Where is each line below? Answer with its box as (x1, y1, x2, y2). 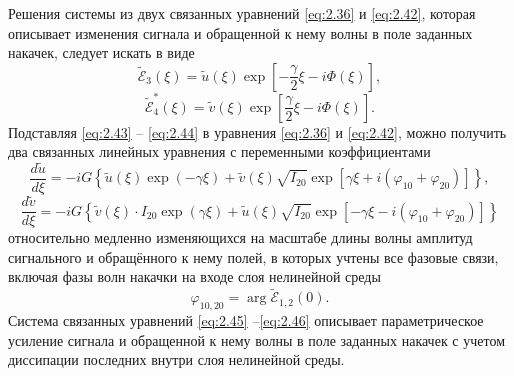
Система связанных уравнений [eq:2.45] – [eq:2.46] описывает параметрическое (8, 310, 484, 331)
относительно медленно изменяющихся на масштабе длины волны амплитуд (8, 227, 473, 248)
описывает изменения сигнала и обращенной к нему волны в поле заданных (8, 22, 473, 43)
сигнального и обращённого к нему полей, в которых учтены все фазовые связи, (8, 246, 499, 267)
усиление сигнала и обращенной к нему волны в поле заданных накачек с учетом (8, 329, 505, 350)
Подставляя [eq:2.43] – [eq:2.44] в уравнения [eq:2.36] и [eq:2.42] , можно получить (8, 121, 507, 142)
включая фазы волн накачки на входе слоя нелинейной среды (8, 266, 381, 287)
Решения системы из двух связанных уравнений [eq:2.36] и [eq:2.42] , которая (8, 3, 476, 23)
